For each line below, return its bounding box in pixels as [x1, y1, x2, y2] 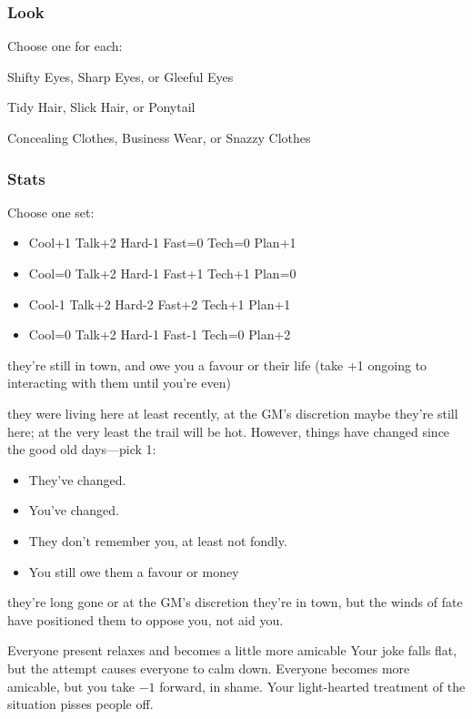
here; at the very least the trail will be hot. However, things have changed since [7, 421, 450, 441]
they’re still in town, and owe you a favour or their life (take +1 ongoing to [7, 355, 427, 374]
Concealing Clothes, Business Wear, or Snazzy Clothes [7, 128, 311, 147]
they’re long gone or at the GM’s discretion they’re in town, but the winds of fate [7, 592, 463, 612]
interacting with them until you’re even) [7, 373, 231, 392]
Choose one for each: [7, 36, 123, 56]
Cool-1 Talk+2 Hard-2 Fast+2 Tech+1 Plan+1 [28, 294, 291, 313]
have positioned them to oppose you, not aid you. [7, 610, 284, 629]
